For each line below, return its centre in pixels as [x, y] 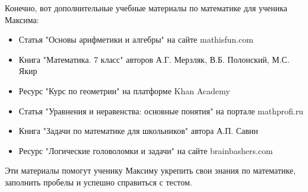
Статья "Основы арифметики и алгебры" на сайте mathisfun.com [136, 39]
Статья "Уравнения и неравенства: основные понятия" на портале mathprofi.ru [161, 111]
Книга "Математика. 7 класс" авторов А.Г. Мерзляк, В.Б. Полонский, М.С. [154, 59]
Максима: [22, 19]
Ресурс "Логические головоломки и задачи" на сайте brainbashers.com [146, 150]
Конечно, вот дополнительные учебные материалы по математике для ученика [146, 8]
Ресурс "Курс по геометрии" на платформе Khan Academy [124, 90]
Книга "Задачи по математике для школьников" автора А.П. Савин [138, 131]
